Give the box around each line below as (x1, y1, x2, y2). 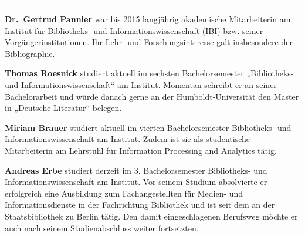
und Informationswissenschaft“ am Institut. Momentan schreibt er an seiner (5, 78, 277, 90)
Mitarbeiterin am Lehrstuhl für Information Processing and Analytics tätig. (5, 144, 277, 156)
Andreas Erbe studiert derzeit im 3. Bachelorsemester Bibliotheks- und (5, 164, 267, 176)
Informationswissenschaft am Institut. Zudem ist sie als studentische (5, 133, 250, 145)
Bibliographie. (5, 47, 55, 59)
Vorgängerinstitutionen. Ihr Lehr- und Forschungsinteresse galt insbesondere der (5, 36, 293, 48)
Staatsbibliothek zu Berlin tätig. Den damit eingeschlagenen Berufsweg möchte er (5, 210, 298, 222)
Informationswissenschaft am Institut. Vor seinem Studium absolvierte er (5, 176, 267, 188)
